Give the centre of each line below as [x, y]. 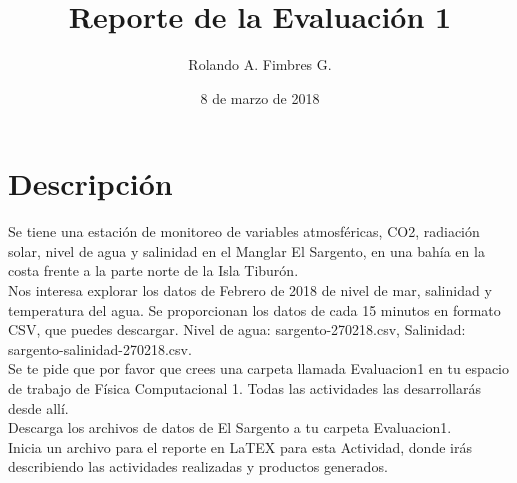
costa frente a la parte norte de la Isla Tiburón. [153, 270]
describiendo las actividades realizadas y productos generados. [198, 466]
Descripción [90, 183]
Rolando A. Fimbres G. [260, 64]
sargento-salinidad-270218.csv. [100, 348]
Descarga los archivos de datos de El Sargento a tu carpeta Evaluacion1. [230, 427]
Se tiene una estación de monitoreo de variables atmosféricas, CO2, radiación [244, 231]
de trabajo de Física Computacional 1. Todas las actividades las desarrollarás [245, 388]
